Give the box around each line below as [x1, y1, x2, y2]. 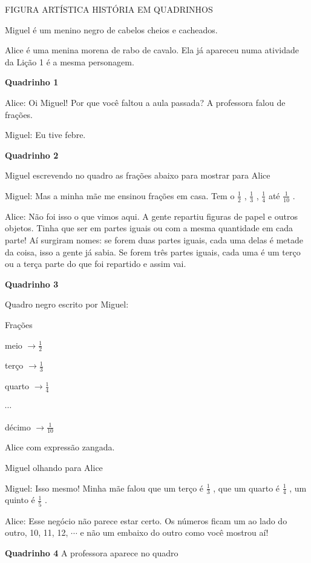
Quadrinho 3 [5, 277, 59, 290]
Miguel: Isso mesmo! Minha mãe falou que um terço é [5, 481, 204, 494]
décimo [5, 420, 31, 433]
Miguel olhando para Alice [5, 461, 103, 474]
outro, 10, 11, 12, [5, 526, 68, 539]
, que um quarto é [213, 481, 280, 494]
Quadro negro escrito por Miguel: [5, 298, 129, 311]
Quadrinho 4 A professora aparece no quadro [5, 546, 178, 559]
